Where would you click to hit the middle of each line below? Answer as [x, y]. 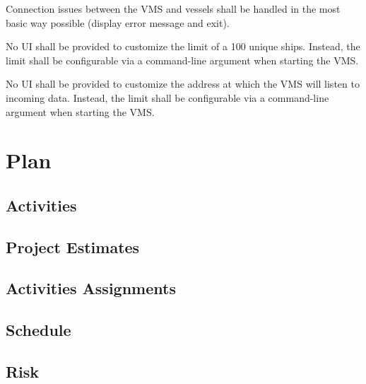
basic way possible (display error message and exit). [118, 22]
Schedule [39, 330]
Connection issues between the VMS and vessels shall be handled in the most [173, 8]
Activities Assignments [91, 288]
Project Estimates [73, 246]
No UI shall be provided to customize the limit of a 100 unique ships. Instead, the [183, 46]
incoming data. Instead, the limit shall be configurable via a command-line [167, 97]
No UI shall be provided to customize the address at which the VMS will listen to [183, 84]
